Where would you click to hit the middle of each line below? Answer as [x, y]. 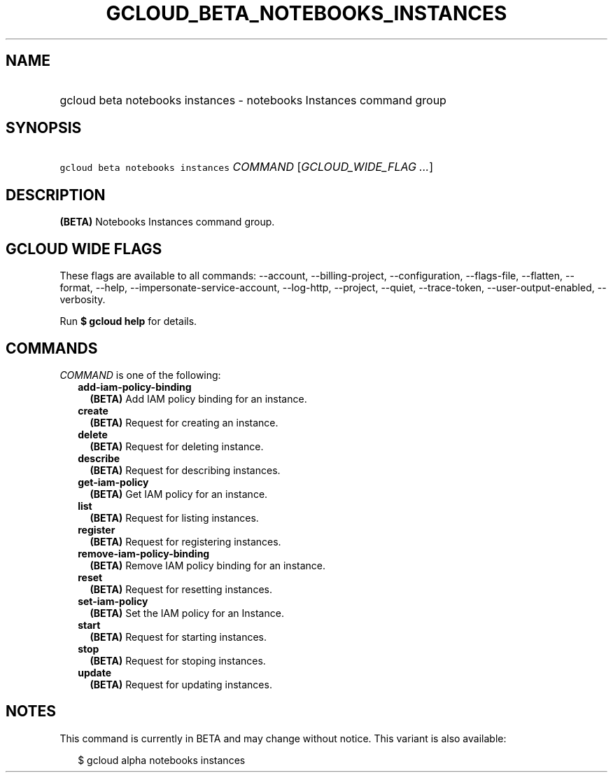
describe [99, 458]
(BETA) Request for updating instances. [181, 684]
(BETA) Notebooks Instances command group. [167, 222]
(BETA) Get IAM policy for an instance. [179, 494]
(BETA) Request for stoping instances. [178, 660]
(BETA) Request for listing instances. [174, 517]
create [93, 410]
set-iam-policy [113, 601]
